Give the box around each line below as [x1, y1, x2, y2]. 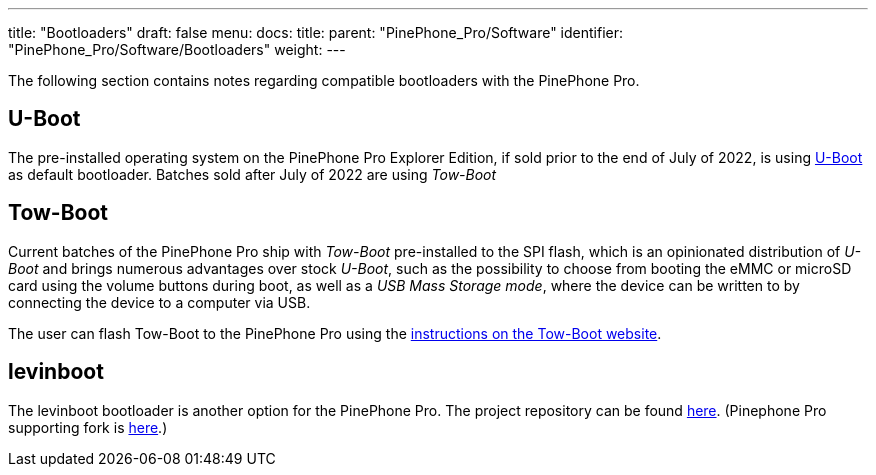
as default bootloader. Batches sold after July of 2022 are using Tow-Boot [8, 165, 497, 183]
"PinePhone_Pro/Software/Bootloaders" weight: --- [8, 41, 346, 58]
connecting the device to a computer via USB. [8, 293, 311, 311]
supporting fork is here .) [8, 418, 168, 436]
